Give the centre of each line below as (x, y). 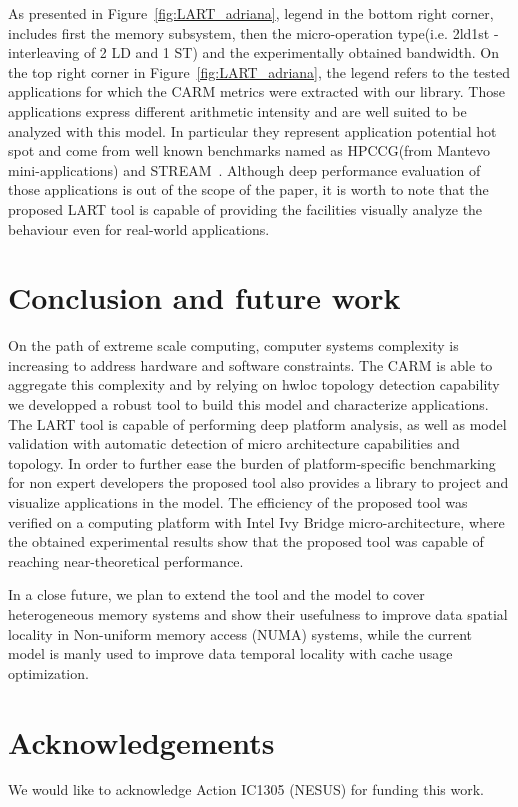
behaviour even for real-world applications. (139, 228)
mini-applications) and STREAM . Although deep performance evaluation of (244, 169)
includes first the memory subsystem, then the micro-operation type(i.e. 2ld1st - (253, 32)
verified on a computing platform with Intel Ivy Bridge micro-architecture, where (256, 521)
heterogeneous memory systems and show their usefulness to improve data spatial (258, 613)
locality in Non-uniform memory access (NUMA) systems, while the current (240, 633)
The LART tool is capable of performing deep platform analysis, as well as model (257, 423)
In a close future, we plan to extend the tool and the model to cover (216, 594)
